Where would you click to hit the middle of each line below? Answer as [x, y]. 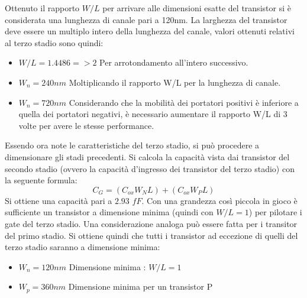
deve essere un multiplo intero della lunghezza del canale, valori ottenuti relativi [150, 31]
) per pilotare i [275, 212]
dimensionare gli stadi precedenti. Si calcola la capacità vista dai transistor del [147, 156]
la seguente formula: [41, 180]
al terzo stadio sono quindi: [54, 42]
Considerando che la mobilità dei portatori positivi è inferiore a [184, 102]
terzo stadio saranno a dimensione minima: [83, 247]
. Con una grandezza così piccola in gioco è [219, 200]
